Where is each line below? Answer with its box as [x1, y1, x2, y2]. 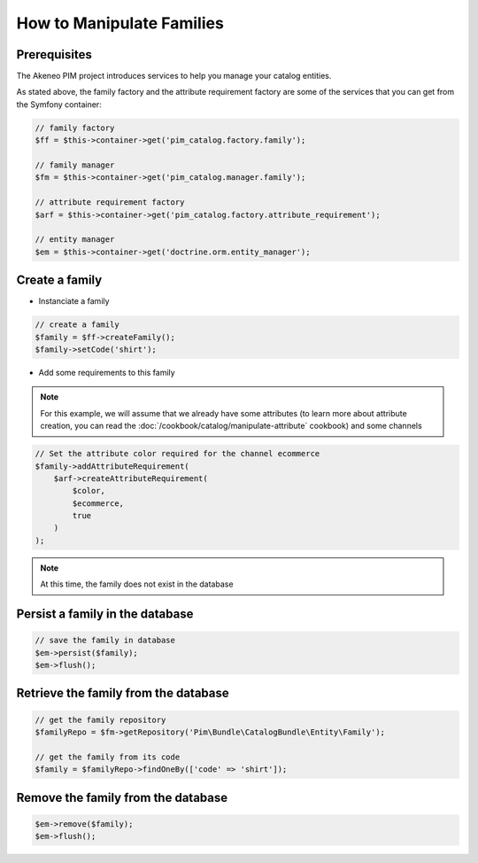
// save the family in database [35, 635, 176, 646]
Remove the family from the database [16, 789, 228, 805]
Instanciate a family [38, 296, 110, 307]
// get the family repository [35, 714, 166, 725]
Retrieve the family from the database [16, 686, 229, 701]
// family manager [35, 160, 115, 170]
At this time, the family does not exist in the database [40, 579, 234, 589]
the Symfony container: [16, 98, 102, 110]
